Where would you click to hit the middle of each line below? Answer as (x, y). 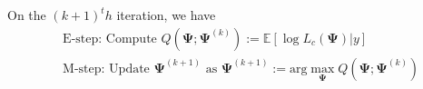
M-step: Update (106, 69)
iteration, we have (166, 15)
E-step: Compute (110, 39)
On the (27, 15)
